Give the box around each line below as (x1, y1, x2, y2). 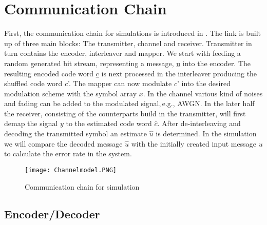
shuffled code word (4, 78, 63, 89)
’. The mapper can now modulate (68, 78, 172, 89)
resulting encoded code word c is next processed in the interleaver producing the (4, 68, 257, 78)
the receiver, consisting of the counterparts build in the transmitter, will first (4, 108, 246, 118)
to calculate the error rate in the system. (4, 148, 132, 159)
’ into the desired (177, 78, 231, 89)
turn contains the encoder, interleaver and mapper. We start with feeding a (4, 48, 241, 58)
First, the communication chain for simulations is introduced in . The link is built (4, 28, 261, 38)
